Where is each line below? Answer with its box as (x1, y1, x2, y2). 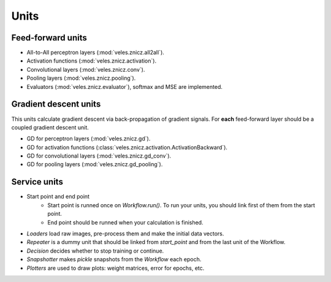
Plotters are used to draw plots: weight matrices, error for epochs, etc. (26, 264, 205, 272)
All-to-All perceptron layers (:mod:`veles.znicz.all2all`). (26, 49, 165, 56)
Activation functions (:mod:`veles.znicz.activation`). (26, 57, 156, 64)
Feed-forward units (11, 32, 87, 43)
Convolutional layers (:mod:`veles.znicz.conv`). (26, 66, 145, 73)
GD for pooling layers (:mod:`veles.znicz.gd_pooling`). (26, 161, 163, 168)
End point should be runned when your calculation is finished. (47, 218, 204, 226)
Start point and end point (26, 193, 90, 200)
